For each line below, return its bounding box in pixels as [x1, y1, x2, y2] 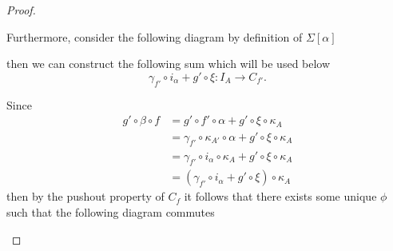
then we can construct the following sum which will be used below [6, 55, 331, 72]
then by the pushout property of [6, 188, 165, 205]
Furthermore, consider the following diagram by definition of [6, 28, 303, 45]
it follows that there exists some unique [184, 188, 377, 205]
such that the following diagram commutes [6, 203, 215, 220]
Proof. [6, 2, 36, 18]
